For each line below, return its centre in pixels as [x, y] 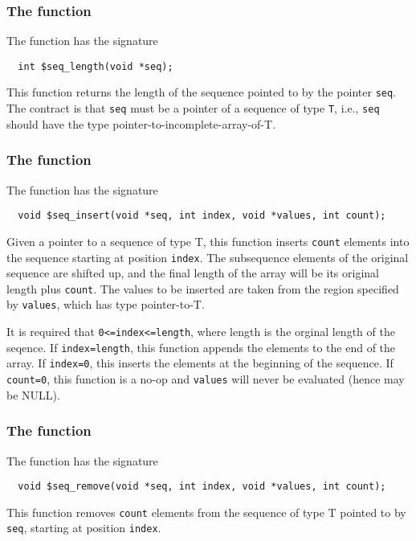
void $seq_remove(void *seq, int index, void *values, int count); [202, 487]
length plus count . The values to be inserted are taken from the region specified [203, 288]
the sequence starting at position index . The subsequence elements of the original [208, 257]
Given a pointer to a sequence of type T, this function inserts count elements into [208, 241]
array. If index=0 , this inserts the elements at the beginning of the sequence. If [200, 363]
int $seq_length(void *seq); [96, 66]
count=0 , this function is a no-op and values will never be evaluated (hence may [206, 379]
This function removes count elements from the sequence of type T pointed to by [206, 512]
